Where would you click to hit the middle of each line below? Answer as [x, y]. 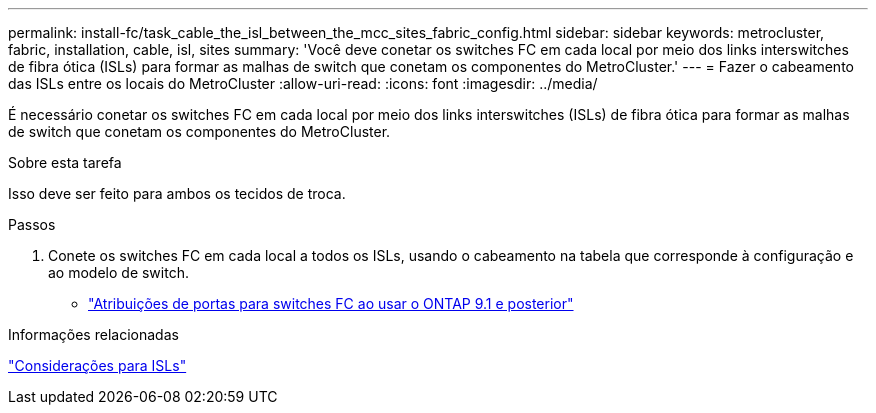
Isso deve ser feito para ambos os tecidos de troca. [177, 193]
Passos [32, 224]
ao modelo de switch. [118, 272]
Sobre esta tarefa [65, 162]
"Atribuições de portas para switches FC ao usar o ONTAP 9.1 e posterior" [331, 303]
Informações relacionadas [93, 334]
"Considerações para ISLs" [97, 365]
